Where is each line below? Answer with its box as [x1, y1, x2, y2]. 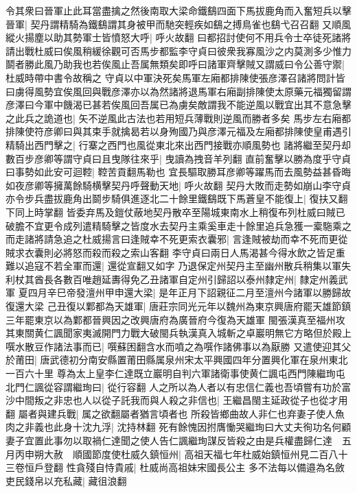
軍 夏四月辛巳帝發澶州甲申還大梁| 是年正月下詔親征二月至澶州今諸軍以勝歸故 [5, 285, 352, 300]
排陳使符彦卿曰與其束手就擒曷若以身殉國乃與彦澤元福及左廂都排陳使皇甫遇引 [5, 124, 352, 139]
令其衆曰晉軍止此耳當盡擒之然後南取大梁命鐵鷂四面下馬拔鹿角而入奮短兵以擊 [5, 3, 352, 17]
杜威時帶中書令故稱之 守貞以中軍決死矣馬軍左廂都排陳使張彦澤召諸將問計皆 [5, 70, 345, 84]
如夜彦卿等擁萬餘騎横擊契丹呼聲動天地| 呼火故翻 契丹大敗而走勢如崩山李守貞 [5, 178, 352, 192]
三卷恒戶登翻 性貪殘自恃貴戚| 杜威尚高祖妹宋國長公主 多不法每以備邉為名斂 [5, 460, 345, 474]
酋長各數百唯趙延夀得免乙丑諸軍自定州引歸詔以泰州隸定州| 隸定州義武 [34, 272, 348, 286]
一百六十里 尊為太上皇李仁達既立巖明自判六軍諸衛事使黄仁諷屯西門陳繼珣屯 [5, 366, 345, 381]
